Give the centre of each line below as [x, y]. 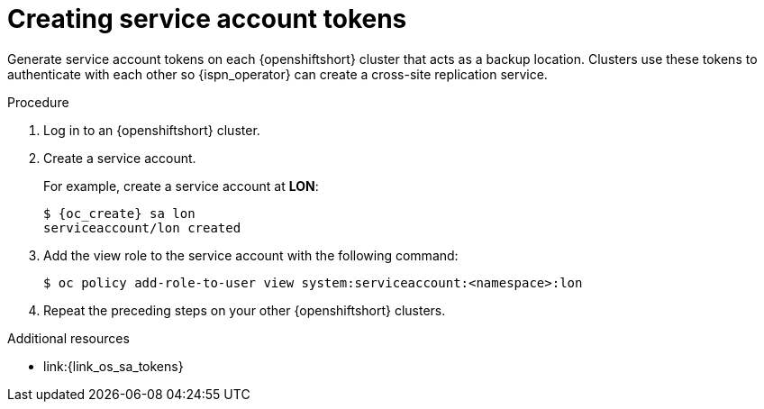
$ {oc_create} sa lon [119, 213]
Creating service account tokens [207, 19]
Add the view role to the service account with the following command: [251, 255]
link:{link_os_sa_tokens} [114, 366]
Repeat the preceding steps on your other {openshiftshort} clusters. [245, 310]
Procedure [38, 102]
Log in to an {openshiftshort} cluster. [152, 130]
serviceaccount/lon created [142, 227]
